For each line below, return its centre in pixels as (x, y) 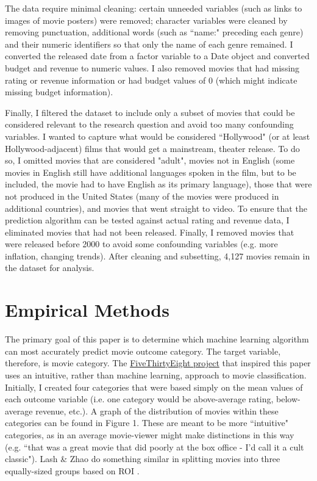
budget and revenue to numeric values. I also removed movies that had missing (152, 67)
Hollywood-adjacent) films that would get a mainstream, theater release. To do (152, 148)
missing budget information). (59, 92)
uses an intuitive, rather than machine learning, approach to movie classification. (156, 374)
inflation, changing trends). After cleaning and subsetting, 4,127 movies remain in (158, 255)
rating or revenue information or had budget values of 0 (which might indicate (151, 80)
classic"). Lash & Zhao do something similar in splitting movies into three (143, 459)
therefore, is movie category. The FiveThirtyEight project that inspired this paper (158, 363)
